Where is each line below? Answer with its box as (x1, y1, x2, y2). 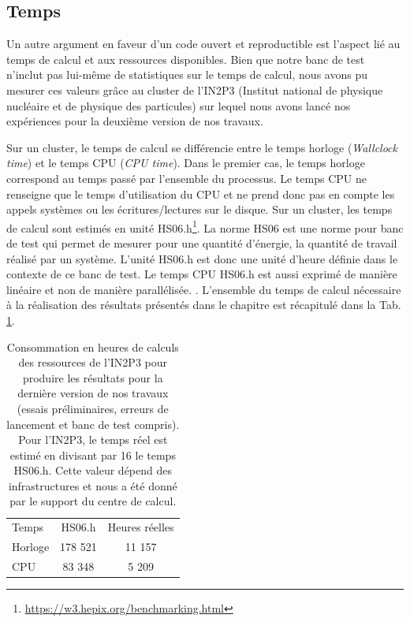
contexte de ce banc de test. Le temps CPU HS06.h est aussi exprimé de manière (6, 266, 397, 282)
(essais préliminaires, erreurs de (17, 400, 169, 416)
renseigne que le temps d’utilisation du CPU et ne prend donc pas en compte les (6, 185, 395, 202)
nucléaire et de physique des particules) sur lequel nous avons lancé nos (6, 97, 351, 114)
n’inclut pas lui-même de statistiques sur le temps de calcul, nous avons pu (6, 66, 367, 83)
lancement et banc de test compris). (6, 415, 180, 432)
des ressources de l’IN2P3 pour (18, 354, 168, 371)
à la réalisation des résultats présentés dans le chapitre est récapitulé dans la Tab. (6, 296, 401, 313)
